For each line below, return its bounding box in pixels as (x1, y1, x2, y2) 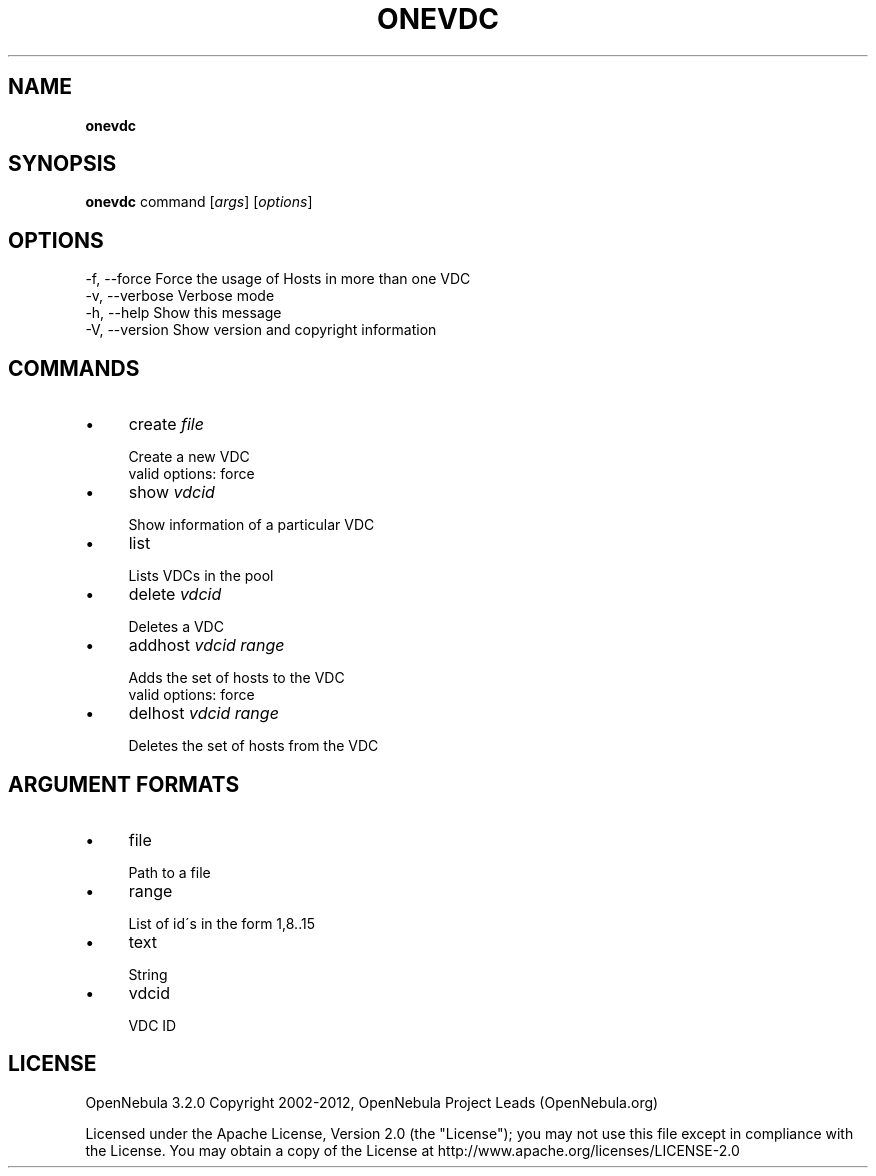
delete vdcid (128, 584, 222, 605)
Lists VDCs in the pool (128, 567, 274, 585)
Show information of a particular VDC (128, 516, 375, 534)
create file (128, 414, 204, 435)
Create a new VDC (128, 448, 250, 466)
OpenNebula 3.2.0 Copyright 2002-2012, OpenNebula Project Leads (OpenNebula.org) (85, 1093, 659, 1111)
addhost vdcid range (128, 635, 285, 656)
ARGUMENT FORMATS (8, 771, 240, 797)
